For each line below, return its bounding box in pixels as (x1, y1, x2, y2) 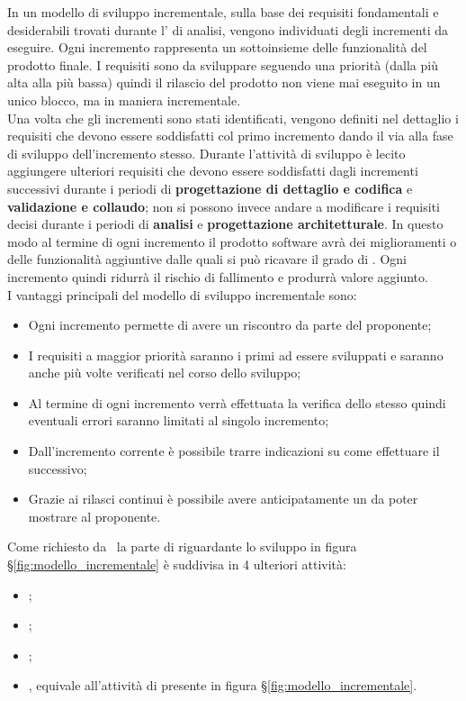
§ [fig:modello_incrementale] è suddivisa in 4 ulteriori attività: (7, 555, 346, 574)
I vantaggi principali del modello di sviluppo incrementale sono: (7, 285, 357, 304)
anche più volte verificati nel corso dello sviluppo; (28, 363, 301, 382)
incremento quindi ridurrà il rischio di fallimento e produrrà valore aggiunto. (7, 267, 428, 286)
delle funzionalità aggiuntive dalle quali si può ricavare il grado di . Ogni (7, 250, 407, 269)
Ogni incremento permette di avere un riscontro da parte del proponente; (28, 315, 432, 334)
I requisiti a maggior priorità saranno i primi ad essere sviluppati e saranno (28, 345, 444, 364)
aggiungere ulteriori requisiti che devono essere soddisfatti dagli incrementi (7, 161, 418, 180)
